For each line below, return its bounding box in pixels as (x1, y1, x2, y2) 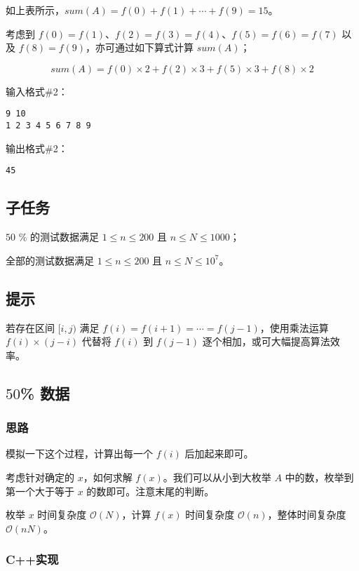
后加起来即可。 (184, 446, 254, 461)
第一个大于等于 (6, 483, 74, 498)
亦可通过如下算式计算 (95, 40, 194, 55)
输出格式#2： (6, 140, 68, 155)
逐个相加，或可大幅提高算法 (202, 334, 330, 349)
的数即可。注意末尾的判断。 (86, 483, 215, 498)
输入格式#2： (6, 83, 68, 98)
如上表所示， (6, 3, 65, 17)
